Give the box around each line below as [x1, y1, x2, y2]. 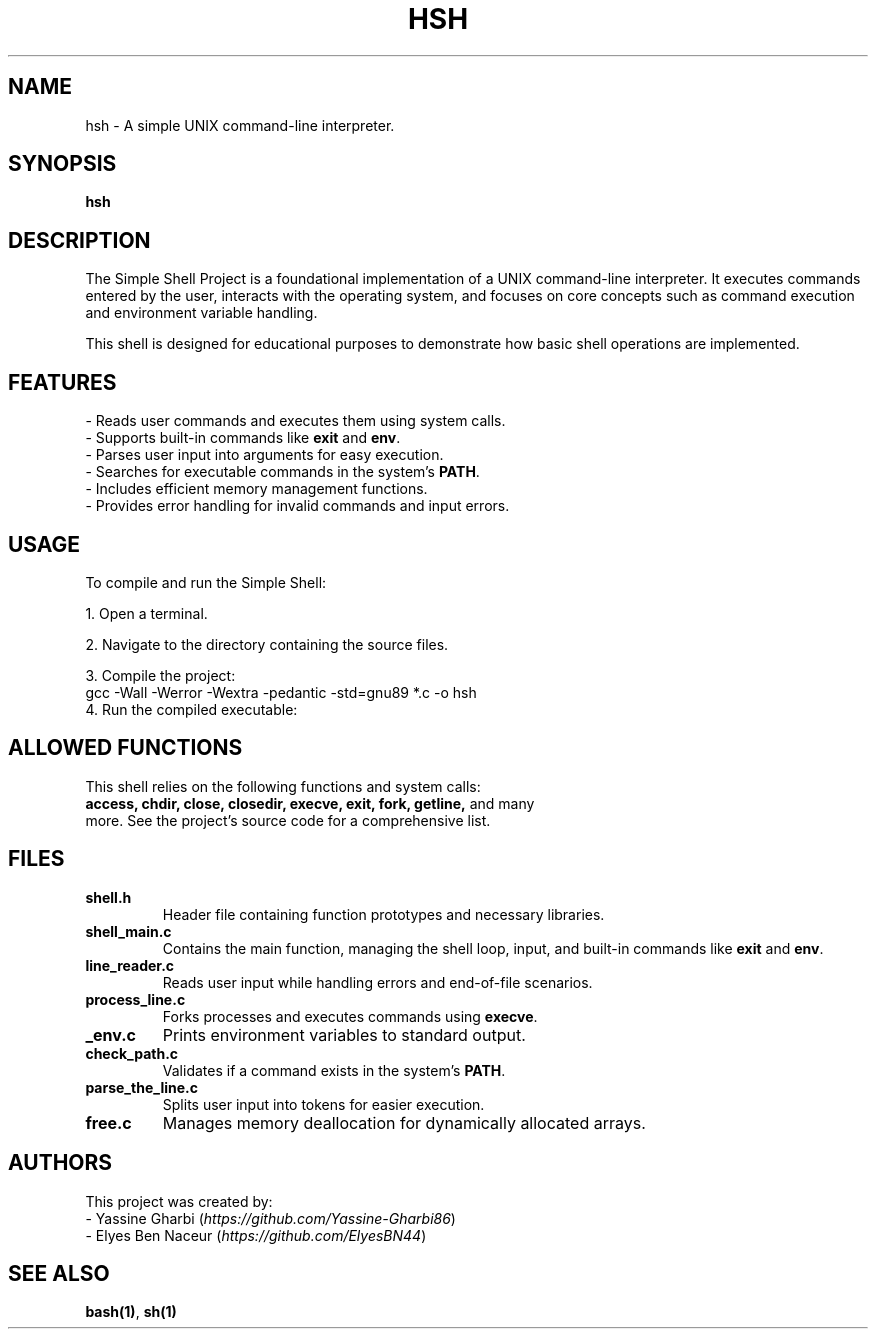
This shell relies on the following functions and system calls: [85, 777, 481, 795]
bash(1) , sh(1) [85, 1303, 177, 1321]
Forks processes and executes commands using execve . [162, 1007, 538, 1025]
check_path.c [85, 1044, 179, 1062]
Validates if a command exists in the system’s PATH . [162, 1061, 506, 1079]
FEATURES [8, 369, 117, 395]
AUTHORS [8, 1150, 113, 1176]
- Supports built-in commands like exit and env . [85, 429, 401, 447]
